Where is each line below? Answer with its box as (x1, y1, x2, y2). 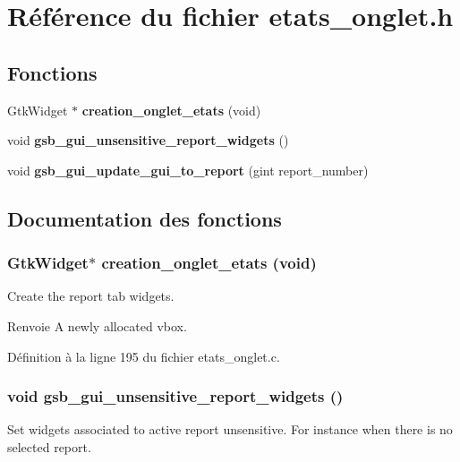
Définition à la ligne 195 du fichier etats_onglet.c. (7, 346, 280, 365)
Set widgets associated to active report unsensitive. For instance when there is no (7, 420, 453, 439)
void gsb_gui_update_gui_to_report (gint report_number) (7, 160, 369, 179)
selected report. (7, 437, 91, 456)
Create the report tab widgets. (7, 287, 175, 305)
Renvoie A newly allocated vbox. (7, 316, 187, 335)
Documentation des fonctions (7, 204, 282, 232)
